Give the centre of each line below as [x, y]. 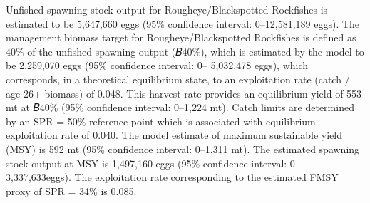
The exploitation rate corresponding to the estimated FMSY [206, 177]
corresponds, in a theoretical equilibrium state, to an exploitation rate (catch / [178, 79]
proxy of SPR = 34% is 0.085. [71, 191]
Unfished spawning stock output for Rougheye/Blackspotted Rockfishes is [167, 9]
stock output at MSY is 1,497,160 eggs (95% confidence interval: [147, 163]
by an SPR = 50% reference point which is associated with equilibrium [161, 121]
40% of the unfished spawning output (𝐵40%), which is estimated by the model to [185, 51]
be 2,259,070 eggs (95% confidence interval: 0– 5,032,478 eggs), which [157, 65]
